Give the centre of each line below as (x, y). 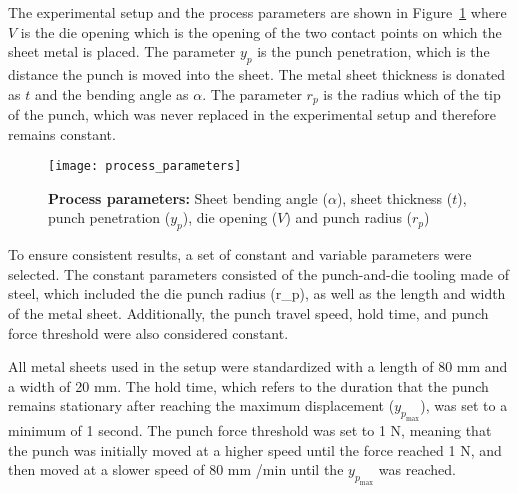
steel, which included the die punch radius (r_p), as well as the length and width (257, 293)
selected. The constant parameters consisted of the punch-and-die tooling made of (258, 273)
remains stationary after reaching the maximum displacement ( (201, 405)
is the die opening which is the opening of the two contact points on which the (261, 31)
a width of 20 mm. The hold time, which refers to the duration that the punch (248, 385)
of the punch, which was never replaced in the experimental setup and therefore (252, 114)
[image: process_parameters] (145, 166)
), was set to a (464, 405)
